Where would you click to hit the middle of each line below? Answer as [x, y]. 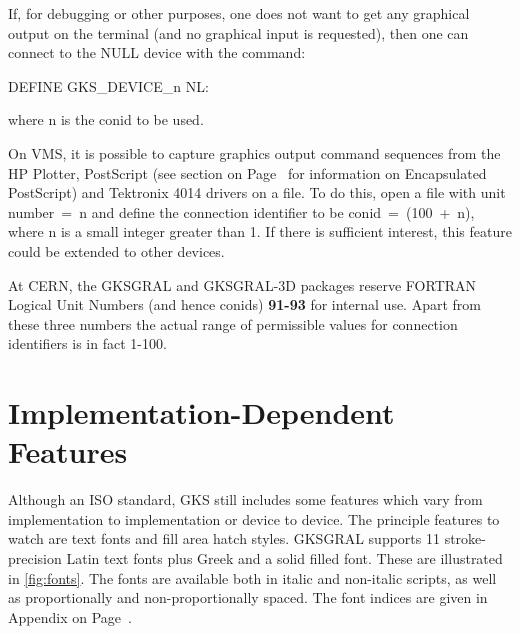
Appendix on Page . [70, 616]
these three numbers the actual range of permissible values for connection [233, 323]
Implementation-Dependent [201, 412]
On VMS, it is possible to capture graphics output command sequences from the [254, 152]
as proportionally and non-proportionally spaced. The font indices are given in [248, 597]
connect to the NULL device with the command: [157, 52]
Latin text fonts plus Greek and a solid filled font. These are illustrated [284, 558]
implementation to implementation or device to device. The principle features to [254, 518]
